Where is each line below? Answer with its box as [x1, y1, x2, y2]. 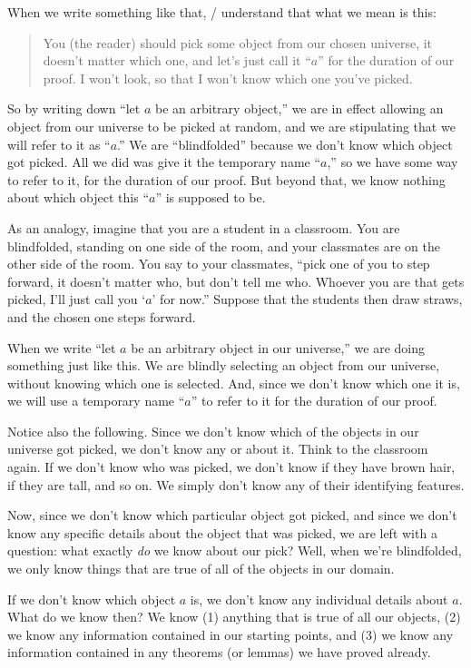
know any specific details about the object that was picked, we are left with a [7, 523, 437, 542]
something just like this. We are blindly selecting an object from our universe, [7, 356, 440, 375]
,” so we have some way [327, 152, 458, 172]
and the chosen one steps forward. [7, 307, 196, 326]
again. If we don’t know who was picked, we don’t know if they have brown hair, [7, 457, 456, 476]
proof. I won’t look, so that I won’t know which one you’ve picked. [43, 68, 413, 87]
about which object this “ [7, 188, 150, 207]
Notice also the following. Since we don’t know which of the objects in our [7, 421, 419, 440]
